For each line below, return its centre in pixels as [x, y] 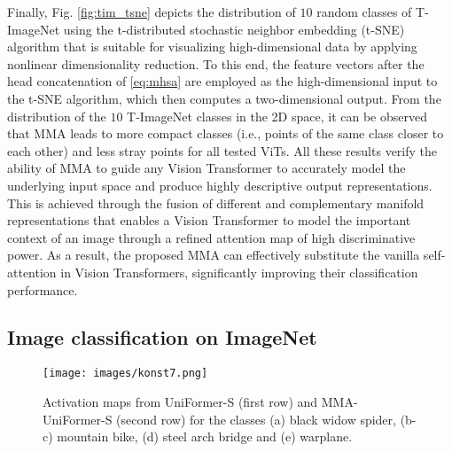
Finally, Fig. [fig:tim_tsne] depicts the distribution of [152, 12]
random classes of [364, 12]
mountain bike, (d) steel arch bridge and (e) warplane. [205, 436]
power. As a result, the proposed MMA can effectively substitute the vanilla [214, 255]
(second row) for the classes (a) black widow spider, [256, 419]
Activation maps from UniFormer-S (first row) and [180, 401]
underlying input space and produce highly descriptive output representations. [220, 185]
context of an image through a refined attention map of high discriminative [211, 237]
